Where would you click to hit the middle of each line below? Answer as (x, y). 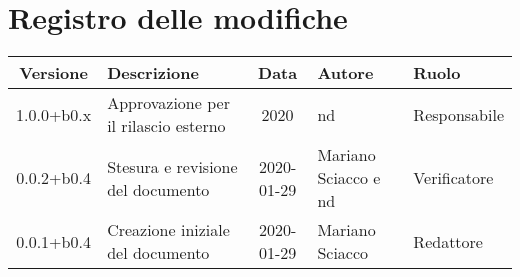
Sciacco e (349, 178)
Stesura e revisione (172, 166)
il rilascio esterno (166, 126)
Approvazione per (168, 103)
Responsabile (458, 114)
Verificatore (453, 178)
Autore (345, 73)
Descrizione (153, 73)
